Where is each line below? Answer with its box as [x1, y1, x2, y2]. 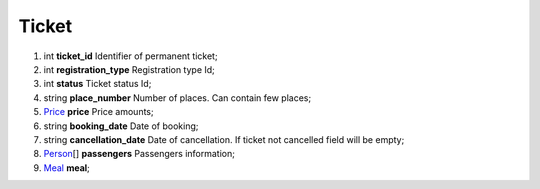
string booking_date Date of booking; [43, 120, 199, 132]
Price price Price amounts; [43, 106, 154, 118]
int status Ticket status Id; [43, 78, 152, 90]
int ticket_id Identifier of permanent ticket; [43, 50, 219, 62]
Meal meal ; [43, 161, 90, 174]
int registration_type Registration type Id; [43, 63, 215, 75]
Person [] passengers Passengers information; [43, 148, 235, 160]
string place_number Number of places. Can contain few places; [43, 91, 312, 104]
